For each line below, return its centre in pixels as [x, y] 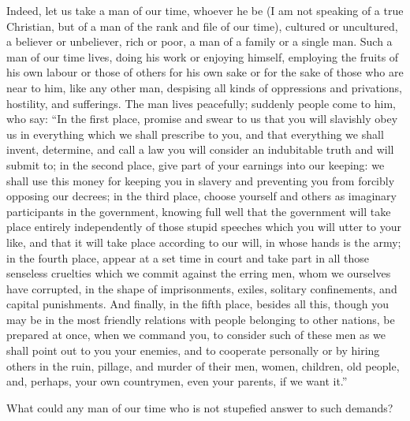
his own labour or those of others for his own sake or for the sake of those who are [205, 72]
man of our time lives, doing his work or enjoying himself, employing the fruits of [203, 56]
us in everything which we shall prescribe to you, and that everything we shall [195, 134]
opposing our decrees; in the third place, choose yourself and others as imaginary [201, 196]
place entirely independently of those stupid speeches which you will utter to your [204, 227]
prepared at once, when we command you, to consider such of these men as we [196, 335]
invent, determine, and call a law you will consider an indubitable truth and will [200, 149]
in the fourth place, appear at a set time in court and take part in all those [188, 257]
